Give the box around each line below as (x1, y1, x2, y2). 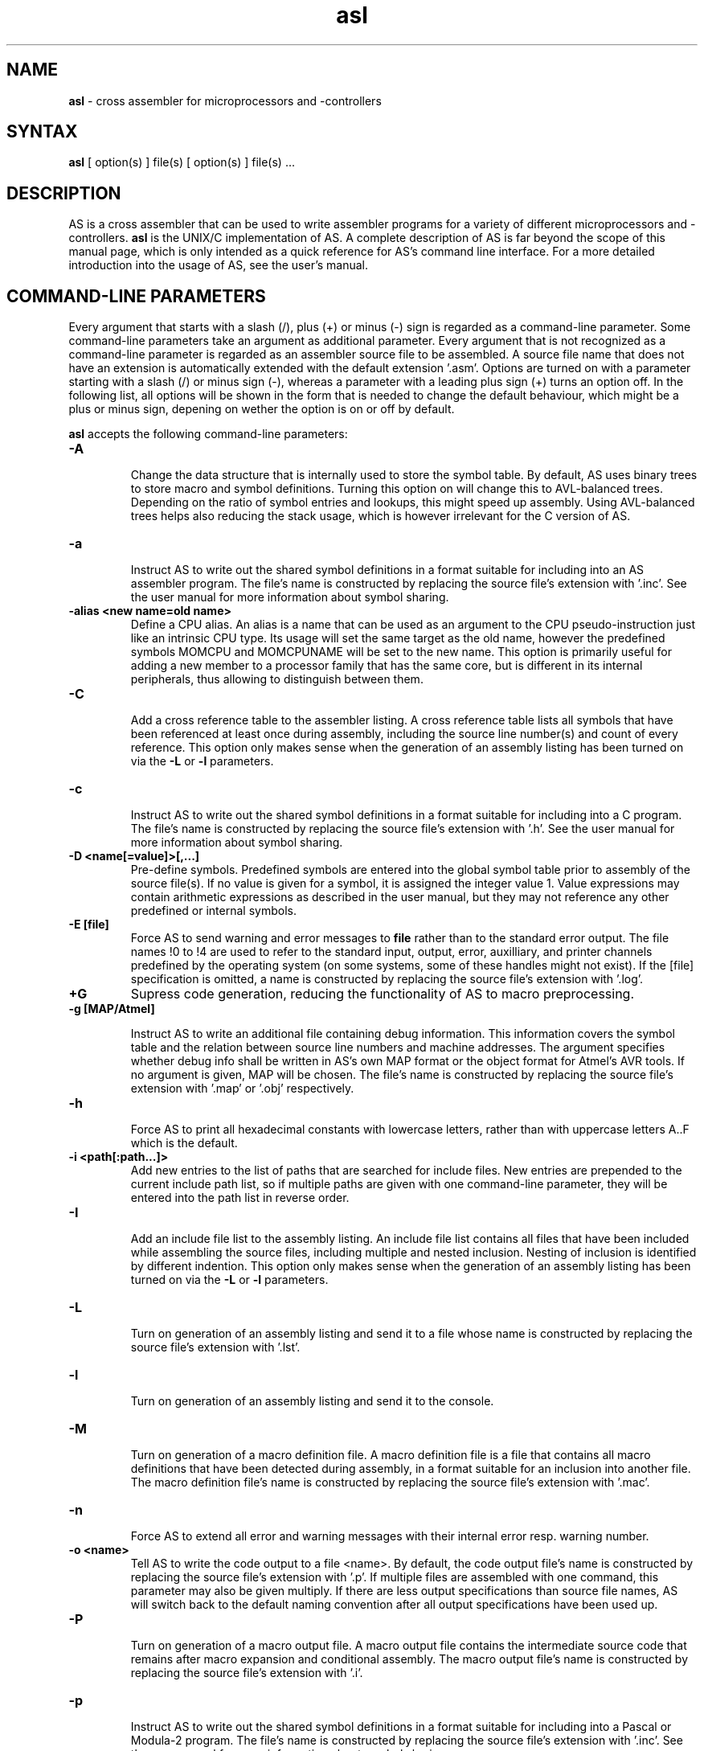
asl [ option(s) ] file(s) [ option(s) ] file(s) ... (68, 155, 295, 170)
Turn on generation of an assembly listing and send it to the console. (130, 1394, 494, 1409)
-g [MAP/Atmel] (68, 1002, 155, 1016)
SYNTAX (6, 121, 78, 142)
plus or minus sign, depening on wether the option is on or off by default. (68, 402, 455, 416)
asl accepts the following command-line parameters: (68, 427, 348, 441)
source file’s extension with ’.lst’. (130, 1340, 301, 1355)
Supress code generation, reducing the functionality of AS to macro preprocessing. (130, 986, 635, 1003)
